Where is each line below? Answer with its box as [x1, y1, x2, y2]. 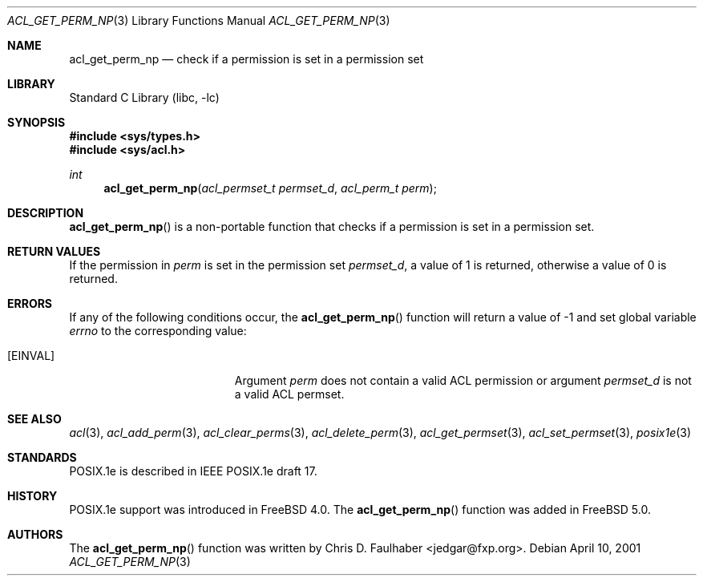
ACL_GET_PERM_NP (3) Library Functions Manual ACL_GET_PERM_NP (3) [7, 14, 390, 27]
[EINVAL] [7, 349, 55, 362]
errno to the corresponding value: [69, 324, 247, 337]
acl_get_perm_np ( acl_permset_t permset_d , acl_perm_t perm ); [103, 181, 437, 195]
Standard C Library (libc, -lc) [69, 91, 220, 104]
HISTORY [7, 489, 58, 503]
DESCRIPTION [7, 206, 84, 220]
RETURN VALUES [7, 245, 101, 258]
